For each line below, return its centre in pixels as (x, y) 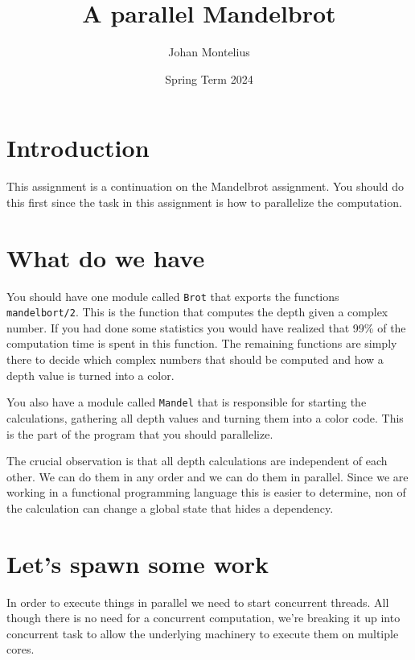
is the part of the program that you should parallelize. (140, 433)
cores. (21, 649)
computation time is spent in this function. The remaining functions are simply (202, 343)
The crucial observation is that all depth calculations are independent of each (197, 461)
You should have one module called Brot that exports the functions (173, 296)
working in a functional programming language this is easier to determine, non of (206, 492)
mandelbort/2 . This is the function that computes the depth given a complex (197, 312)
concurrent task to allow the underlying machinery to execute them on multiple (203, 633)
